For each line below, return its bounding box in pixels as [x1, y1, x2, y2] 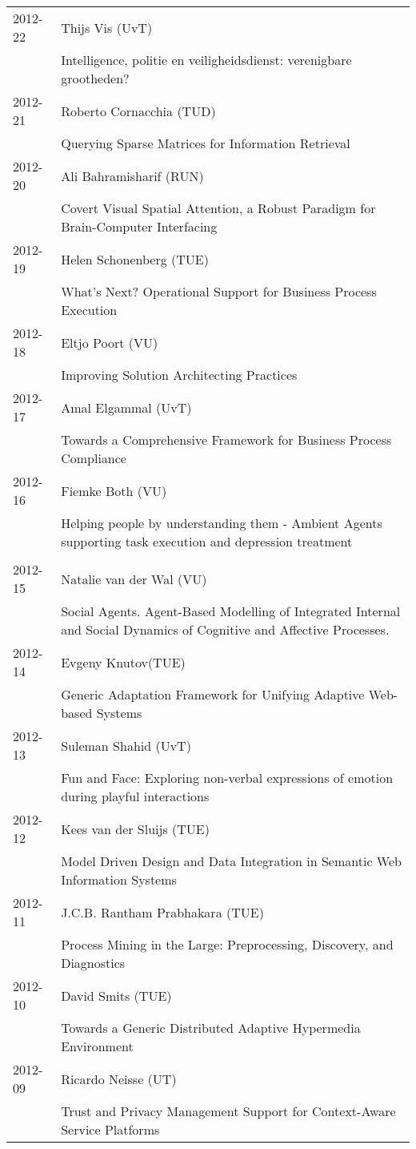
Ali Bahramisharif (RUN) [61, 166, 204, 185]
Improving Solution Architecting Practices [61, 365, 298, 384]
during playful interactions [61, 787, 210, 805]
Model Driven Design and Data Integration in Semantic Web [61, 852, 402, 870]
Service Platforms [61, 1120, 160, 1139]
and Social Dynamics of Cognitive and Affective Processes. [61, 620, 390, 639]
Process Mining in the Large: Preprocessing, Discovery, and [61, 935, 394, 953]
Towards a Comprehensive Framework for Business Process [61, 430, 392, 449]
